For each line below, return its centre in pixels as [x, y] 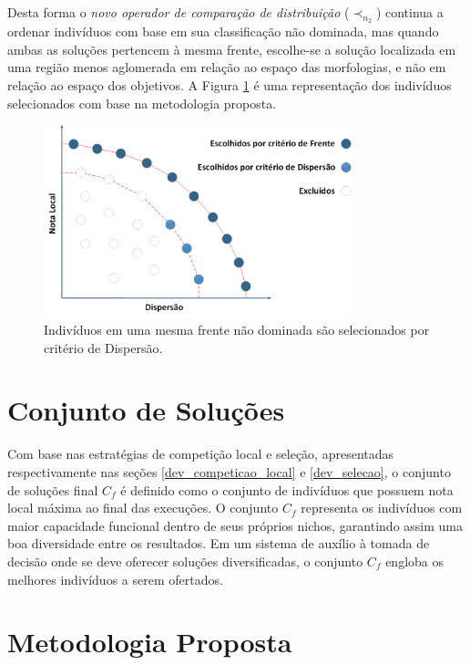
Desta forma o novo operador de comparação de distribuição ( [179, 12]
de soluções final [53, 489]
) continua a [409, 12]
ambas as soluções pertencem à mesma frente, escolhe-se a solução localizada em [232, 49]
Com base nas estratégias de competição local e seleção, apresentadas [201, 454]
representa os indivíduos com [382, 508]
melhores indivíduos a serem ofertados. [115, 579]
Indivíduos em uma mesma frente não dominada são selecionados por [237, 330]
